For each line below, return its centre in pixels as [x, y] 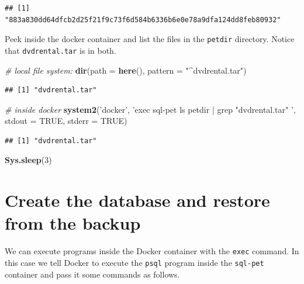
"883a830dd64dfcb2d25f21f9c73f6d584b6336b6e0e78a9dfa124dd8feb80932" [143, 20]
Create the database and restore [137, 200]
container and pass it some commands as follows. [92, 274]
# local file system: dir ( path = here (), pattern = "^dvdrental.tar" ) [126, 70]
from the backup [73, 223]
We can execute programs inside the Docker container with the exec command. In [152, 251]
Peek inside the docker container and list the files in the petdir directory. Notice [150, 39]
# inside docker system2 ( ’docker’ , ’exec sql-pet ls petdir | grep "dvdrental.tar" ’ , [150, 109]
